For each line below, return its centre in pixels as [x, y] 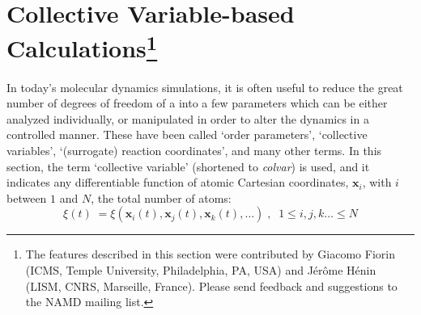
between [27, 197]
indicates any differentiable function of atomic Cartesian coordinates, [178, 182]
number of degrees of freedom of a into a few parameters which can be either [197, 103]
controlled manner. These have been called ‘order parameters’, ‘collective [187, 134]
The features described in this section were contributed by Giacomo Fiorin [210, 254]
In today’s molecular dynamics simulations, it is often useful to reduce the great [205, 87]
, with [377, 182]
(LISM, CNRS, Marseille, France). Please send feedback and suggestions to [211, 286]
